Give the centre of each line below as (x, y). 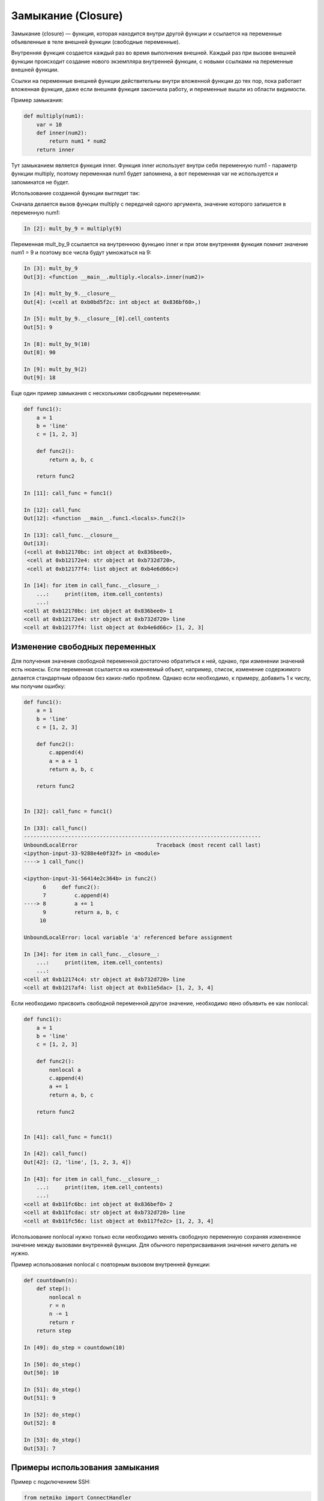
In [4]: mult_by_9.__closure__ (70, 294)
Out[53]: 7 (40, 1448)
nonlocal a (65, 1070)
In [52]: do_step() (52, 1415)
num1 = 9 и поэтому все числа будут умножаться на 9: (81, 253)
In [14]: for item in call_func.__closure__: (92, 586)
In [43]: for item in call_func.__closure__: (92, 1179)
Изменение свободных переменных (83, 646)
